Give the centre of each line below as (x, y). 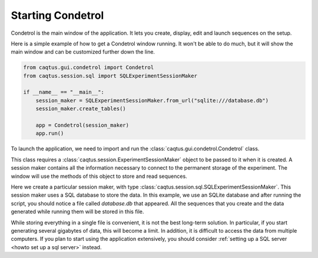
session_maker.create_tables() (81, 109)
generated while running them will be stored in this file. (77, 211)
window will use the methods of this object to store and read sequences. (99, 176)
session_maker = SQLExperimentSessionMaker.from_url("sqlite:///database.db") (152, 100)
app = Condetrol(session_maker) (82, 125)
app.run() (50, 133)
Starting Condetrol (57, 15)
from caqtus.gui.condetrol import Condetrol (89, 67)
